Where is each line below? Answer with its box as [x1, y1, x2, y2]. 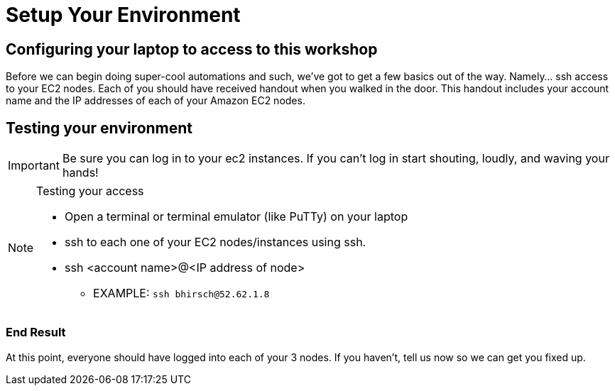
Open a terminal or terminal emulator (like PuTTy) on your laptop [65, 209, 408, 224]
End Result [6, 325, 66, 340]
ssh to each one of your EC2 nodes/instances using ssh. [65, 235, 366, 250]
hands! [62, 165, 99, 180]
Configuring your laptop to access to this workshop [6, 40, 378, 58]
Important [8, 158, 60, 173]
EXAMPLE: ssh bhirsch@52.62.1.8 [93, 286, 270, 301]
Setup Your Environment [6, 3, 241, 27]
